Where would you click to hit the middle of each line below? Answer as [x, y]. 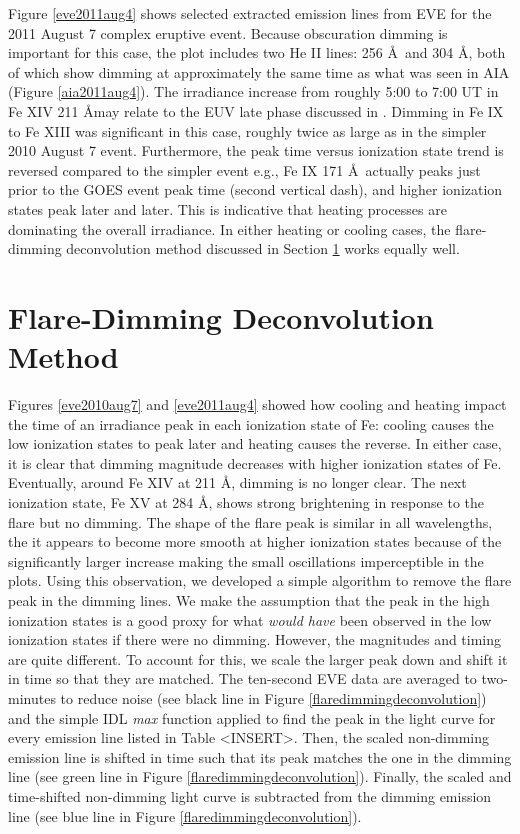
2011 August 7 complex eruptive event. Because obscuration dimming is [228, 32]
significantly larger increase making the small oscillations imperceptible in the [246, 560]
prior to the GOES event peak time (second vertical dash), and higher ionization [255, 189]
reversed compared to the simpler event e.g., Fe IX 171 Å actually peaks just [244, 169]
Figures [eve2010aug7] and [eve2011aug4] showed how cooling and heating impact [257, 404]
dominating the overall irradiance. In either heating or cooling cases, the [229, 228]
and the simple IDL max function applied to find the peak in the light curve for [252, 717]
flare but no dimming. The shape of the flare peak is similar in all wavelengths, [250, 521]
